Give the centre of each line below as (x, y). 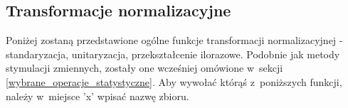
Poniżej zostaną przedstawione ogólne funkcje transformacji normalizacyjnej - (174, 40)
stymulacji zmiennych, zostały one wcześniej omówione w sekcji (144, 68)
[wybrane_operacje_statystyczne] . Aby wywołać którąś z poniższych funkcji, (174, 81)
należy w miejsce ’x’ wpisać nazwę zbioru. (97, 96)
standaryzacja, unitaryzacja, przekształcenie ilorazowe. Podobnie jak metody (173, 54)
